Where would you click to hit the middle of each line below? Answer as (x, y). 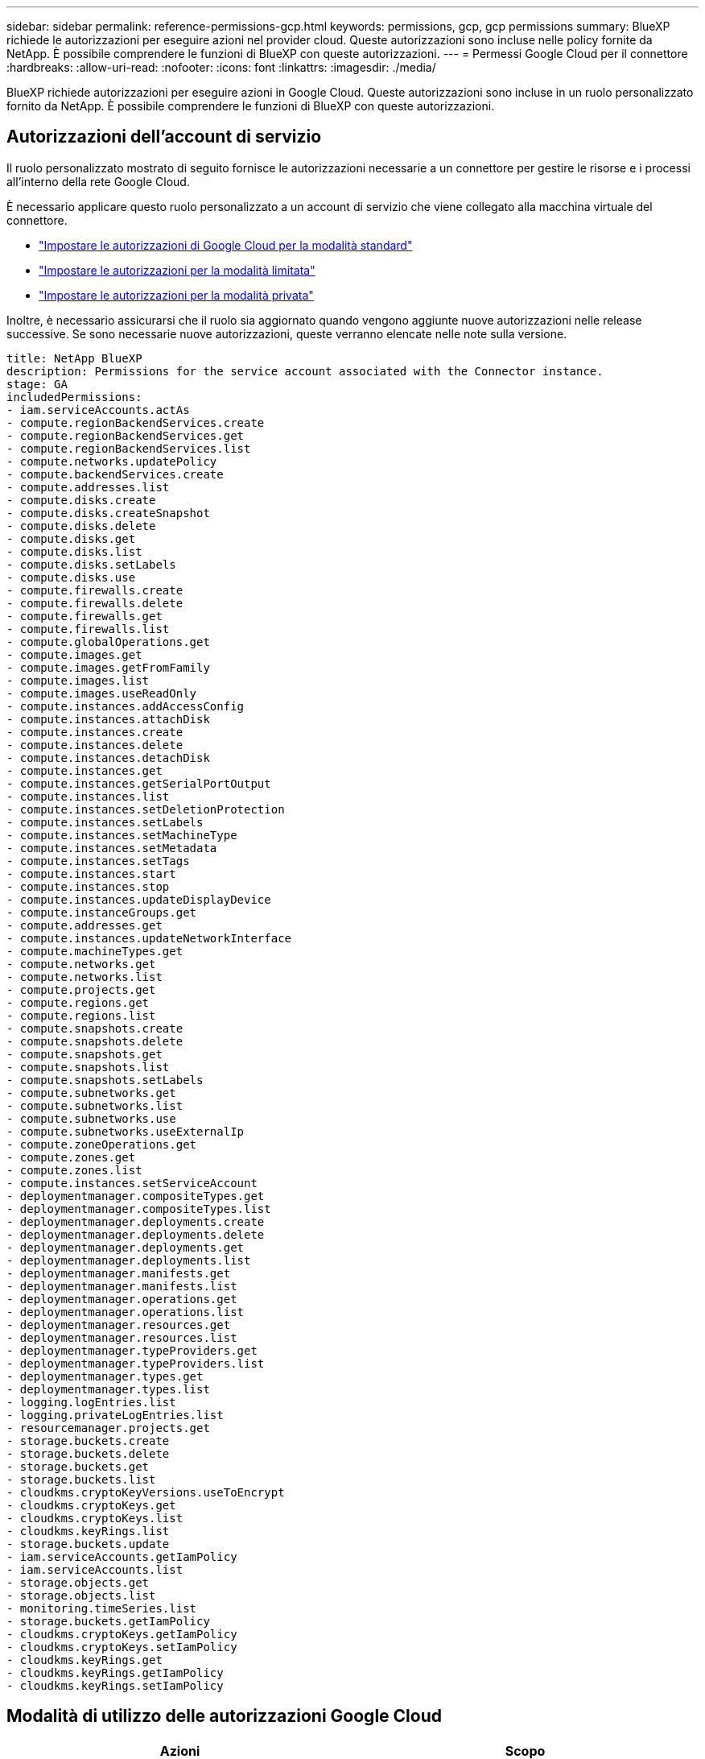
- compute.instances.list (88, 796)
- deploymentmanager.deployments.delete (136, 1234)
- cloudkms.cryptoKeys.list (95, 1518)
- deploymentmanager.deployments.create (136, 1221)
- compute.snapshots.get (85, 1054)
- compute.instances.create (95, 732)
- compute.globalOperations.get (108, 642)
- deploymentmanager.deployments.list (129, 1260)
